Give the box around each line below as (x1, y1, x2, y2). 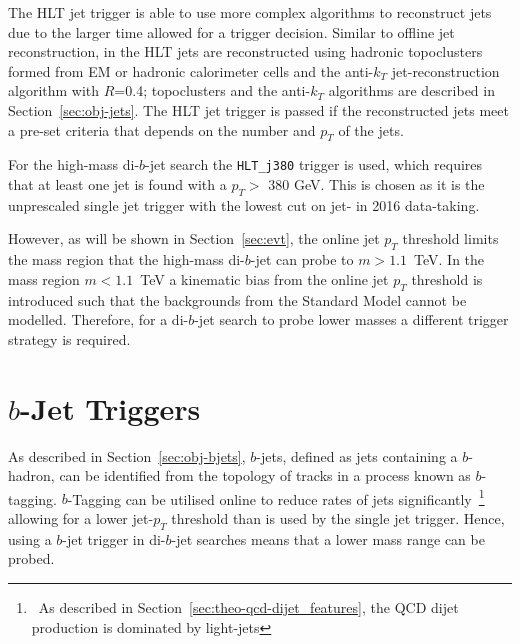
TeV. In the (414, 249, 485, 270)
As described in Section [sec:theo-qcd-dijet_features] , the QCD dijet (38, 596, 459, 617)
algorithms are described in (328, 80, 495, 101)
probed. (8, 548, 55, 569)
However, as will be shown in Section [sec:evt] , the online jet (8, 228, 380, 249)
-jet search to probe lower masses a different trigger (194, 309, 509, 330)
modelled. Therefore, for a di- (8, 309, 189, 330)
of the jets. (338, 119, 404, 140)
